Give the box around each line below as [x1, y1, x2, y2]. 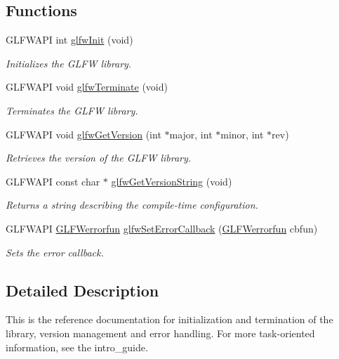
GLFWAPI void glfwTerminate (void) [6, 79, 168, 94]
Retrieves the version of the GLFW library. [6, 150, 192, 165]
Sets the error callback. [6, 244, 104, 259]
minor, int [220, 126, 264, 141]
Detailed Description [6, 279, 159, 301]
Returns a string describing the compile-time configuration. [6, 197, 258, 212]
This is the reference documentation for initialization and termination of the [6, 312, 333, 327]
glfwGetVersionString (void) [111, 174, 232, 188]
